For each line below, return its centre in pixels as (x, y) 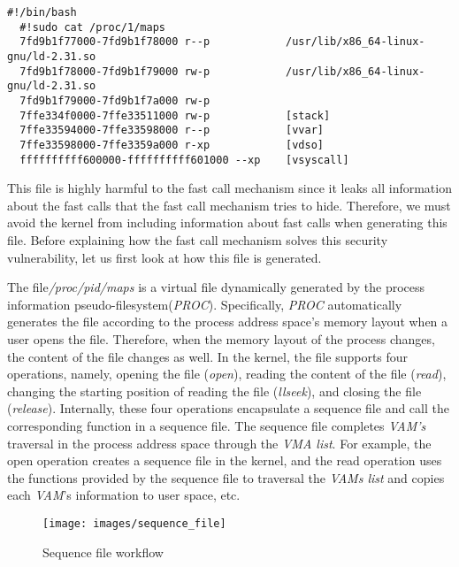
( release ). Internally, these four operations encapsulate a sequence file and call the (228, 408)
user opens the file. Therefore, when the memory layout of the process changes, (221, 338)
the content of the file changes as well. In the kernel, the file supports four (208, 356)
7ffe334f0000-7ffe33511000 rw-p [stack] (175, 115)
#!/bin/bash (42, 12)
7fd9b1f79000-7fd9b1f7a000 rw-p (115, 100)
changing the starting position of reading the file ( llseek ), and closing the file (214, 391)
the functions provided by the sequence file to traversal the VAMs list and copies (226, 477)
